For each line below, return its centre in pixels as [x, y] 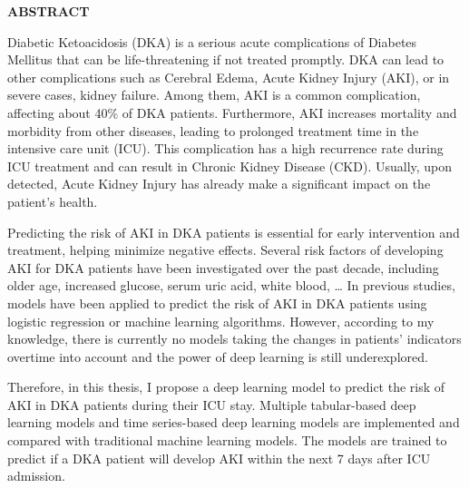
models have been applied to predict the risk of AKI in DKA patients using [217, 303]
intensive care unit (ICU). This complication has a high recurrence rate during [225, 148]
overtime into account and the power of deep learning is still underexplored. [218, 356]
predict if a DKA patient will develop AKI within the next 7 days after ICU [219, 458]
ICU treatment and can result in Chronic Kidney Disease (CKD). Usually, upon [230, 166]
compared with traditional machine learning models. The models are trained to [227, 440]
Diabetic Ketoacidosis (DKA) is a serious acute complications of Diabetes [212, 41]
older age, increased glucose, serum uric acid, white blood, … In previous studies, [231, 285]
